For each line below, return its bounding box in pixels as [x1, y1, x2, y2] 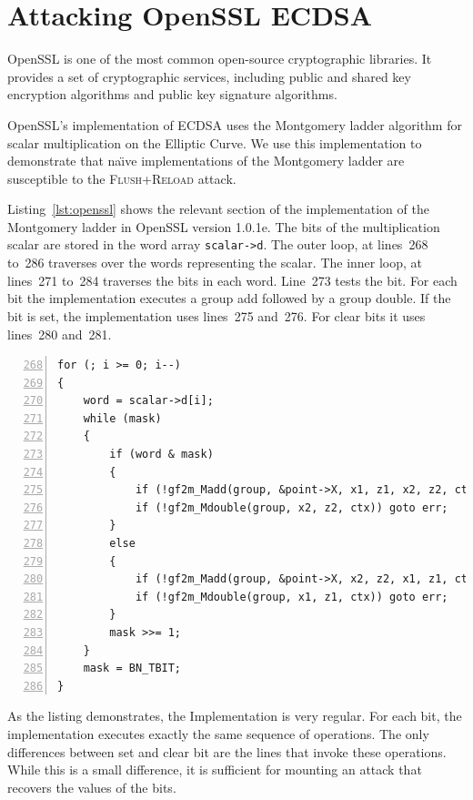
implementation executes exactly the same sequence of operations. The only [7, 724, 429, 743]
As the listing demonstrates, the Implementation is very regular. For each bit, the [7, 706, 462, 725]
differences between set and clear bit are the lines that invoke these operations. [7, 742, 447, 761]
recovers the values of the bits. [7, 777, 176, 796]
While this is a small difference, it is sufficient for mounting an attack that [7, 760, 422, 779]
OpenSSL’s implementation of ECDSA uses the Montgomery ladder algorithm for [7, 115, 462, 134]
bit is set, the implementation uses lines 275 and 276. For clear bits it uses [7, 306, 426, 325]
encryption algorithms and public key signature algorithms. [7, 85, 337, 104]
